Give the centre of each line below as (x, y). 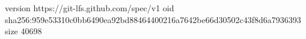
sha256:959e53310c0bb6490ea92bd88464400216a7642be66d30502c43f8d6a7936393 (153, 19)
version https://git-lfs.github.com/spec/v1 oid (90, 8)
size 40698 (23, 31)
